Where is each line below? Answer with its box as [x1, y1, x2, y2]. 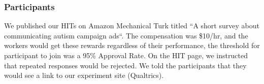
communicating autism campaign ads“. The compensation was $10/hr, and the [4, 30, 248, 40]
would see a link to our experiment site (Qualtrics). [4, 70, 164, 80]
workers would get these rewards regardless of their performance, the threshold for [4, 40, 260, 51]
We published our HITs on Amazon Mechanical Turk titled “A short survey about [4, 20, 259, 31]
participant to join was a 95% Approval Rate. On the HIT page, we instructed [4, 50, 248, 60]
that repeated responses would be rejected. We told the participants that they [4, 60, 247, 70]
